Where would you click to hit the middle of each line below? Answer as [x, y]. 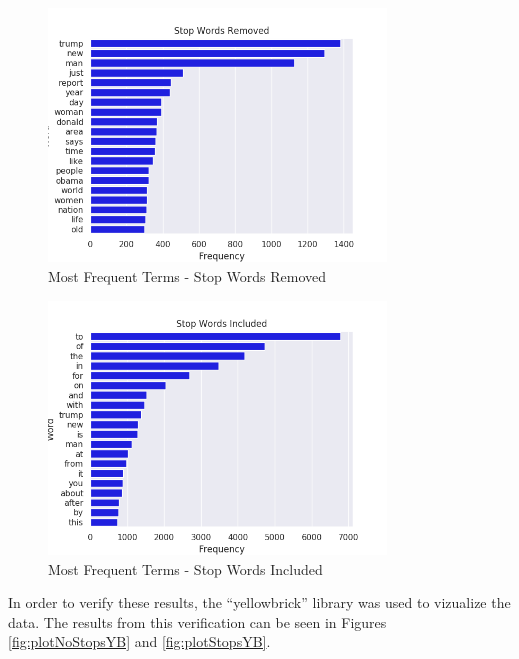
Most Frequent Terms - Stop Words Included [185, 568]
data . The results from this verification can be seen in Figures [197, 621]
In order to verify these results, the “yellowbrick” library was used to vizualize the [259, 602]
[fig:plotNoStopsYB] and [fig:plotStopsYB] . [139, 641]
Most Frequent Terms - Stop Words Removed [187, 275]
